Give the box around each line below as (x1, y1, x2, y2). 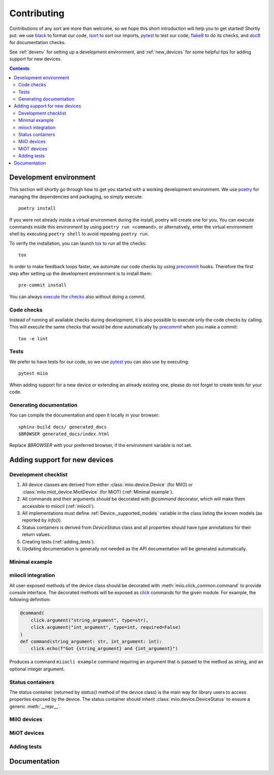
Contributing (9, 8, 64, 19)
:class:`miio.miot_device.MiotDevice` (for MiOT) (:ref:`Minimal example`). (22, 489, 174, 495)
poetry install (18, 206, 56, 211)
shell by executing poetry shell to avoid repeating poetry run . (9, 231, 149, 237)
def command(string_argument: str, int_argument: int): (20, 639, 162, 644)
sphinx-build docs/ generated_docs (18, 424, 107, 430)
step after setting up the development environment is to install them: (9, 271, 152, 276)
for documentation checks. (9, 40, 66, 46)
